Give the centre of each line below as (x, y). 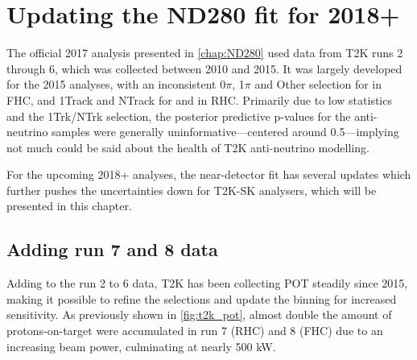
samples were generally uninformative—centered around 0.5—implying (225, 132)
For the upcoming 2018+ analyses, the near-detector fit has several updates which (209, 174)
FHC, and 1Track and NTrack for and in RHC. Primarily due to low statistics (199, 99)
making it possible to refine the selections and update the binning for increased (202, 298)
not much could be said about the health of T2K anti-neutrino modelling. (188, 147)
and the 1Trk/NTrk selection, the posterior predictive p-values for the (179, 116)
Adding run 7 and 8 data (112, 249)
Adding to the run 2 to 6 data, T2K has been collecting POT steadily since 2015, (207, 283)
